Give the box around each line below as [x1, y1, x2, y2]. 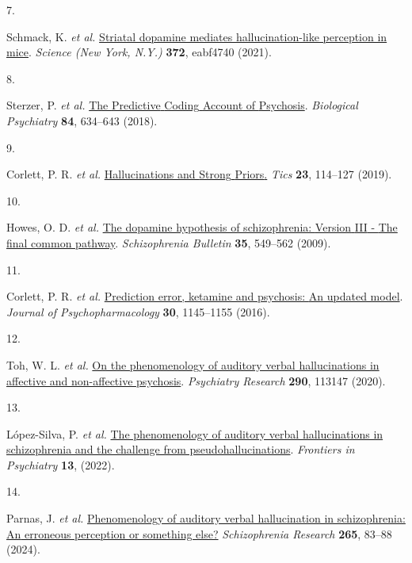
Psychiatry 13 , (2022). [6, 456, 115, 473]
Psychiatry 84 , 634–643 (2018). [6, 112, 158, 128]
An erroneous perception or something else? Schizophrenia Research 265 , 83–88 [6, 525, 392, 542]
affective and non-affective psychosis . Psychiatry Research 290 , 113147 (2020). [6, 372, 386, 389]
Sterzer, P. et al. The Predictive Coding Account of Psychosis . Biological [6, 97, 358, 113]
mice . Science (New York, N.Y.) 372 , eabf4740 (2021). [6, 44, 272, 60]
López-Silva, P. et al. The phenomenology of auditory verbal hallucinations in [6, 425, 383, 442]
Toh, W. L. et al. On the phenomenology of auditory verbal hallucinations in [6, 356, 380, 373]
